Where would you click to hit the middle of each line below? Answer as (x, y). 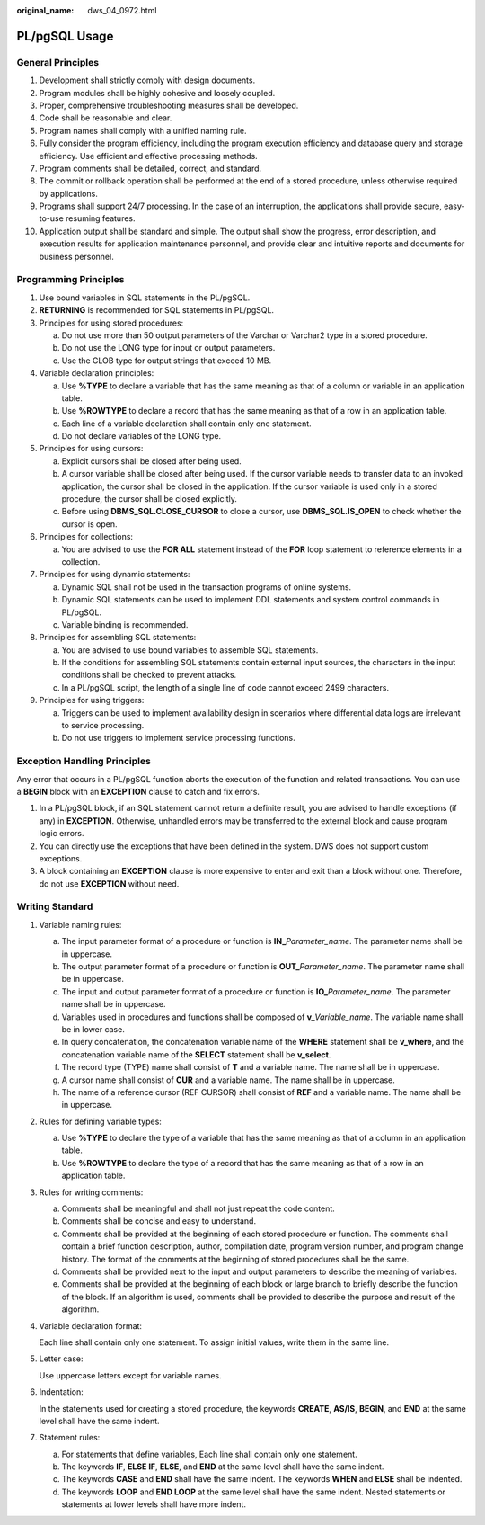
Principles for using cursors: (91, 449)
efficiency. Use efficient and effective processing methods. (148, 156)
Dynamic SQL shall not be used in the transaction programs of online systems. (207, 587)
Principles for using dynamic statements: (115, 575)
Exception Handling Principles (84, 762)
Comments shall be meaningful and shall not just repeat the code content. (198, 1208)
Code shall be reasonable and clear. (106, 118)
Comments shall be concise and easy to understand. (159, 1221)
